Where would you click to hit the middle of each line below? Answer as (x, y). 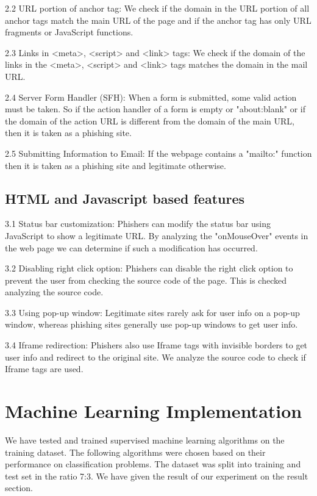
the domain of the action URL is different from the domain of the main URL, (150, 120)
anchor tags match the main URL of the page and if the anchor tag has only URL (158, 20)
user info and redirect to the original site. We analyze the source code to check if (155, 357)
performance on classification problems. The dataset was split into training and (153, 464)
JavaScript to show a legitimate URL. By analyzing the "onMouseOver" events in (157, 235)
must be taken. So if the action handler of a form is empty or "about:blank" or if (155, 109)
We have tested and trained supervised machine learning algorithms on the (145, 440)
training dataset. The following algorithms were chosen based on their (135, 452)
